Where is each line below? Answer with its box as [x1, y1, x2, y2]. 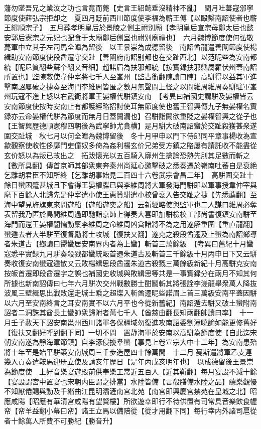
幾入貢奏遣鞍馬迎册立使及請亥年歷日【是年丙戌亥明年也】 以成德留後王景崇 [4, 356, 253, 367]
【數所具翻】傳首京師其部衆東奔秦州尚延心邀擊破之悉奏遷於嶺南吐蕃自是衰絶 [4, 160, 257, 170]
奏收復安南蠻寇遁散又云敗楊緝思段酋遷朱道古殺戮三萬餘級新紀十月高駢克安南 [4, 258, 257, 268]
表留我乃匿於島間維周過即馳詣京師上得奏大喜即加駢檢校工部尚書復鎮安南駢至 [4, 209, 257, 219]
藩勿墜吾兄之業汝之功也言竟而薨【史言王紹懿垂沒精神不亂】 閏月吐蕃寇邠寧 [4, 3, 253, 13]
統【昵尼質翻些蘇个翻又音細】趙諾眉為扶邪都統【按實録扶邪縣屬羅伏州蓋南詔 [4, 61, 257, 72]
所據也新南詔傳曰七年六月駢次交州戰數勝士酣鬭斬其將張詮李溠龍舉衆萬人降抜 [4, 277, 257, 288]
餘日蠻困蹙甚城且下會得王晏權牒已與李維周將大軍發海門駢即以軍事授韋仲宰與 [4, 179, 257, 190]
